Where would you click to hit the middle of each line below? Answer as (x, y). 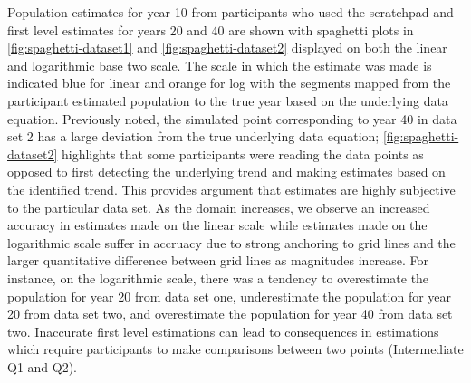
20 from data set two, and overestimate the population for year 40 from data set (230, 314)
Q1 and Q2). (43, 366)
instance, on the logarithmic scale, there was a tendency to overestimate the (218, 278)
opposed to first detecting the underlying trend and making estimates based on (226, 172)
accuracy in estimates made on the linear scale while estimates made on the (217, 225)
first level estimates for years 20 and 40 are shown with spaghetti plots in (211, 29)
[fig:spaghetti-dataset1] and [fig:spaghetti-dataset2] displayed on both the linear (227, 48)
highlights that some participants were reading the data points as (242, 153)
